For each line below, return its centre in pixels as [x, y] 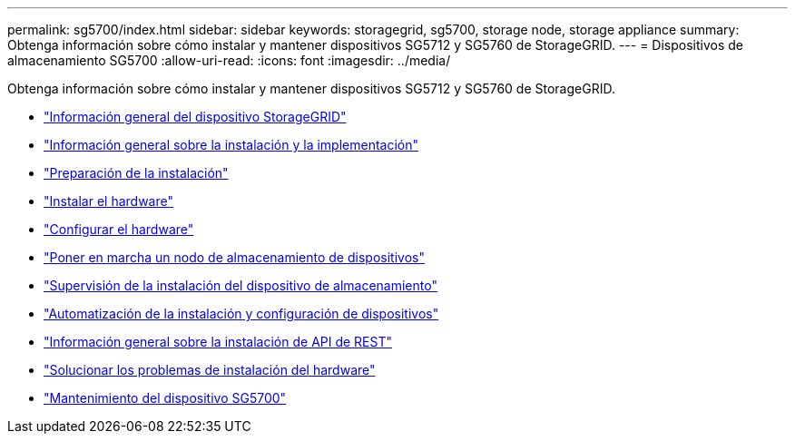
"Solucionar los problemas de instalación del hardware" [210, 370]
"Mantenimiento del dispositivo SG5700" [165, 398]
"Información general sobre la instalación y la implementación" [231, 145]
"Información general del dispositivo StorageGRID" [195, 117]
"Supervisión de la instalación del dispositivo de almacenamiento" [240, 285]
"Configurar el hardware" [119, 229]
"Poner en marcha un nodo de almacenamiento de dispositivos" [234, 257]
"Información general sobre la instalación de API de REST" [218, 342]
